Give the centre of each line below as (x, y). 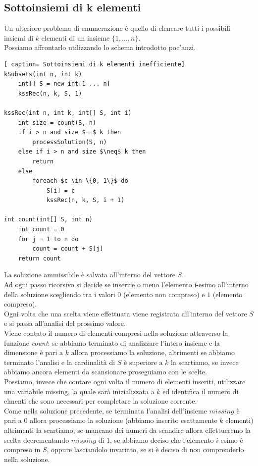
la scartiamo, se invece (205, 362)
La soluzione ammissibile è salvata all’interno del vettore (90, 275)
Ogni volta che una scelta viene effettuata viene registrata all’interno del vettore (126, 313)
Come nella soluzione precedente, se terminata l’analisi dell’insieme (105, 410)
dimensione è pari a (34, 352)
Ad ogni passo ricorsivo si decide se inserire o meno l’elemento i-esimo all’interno (126, 285)
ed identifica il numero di (201, 391)
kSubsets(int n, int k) (43, 74)
